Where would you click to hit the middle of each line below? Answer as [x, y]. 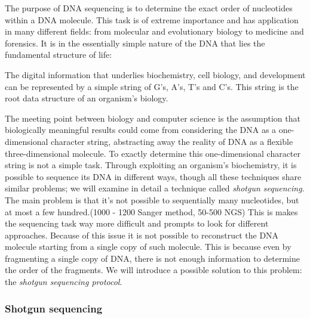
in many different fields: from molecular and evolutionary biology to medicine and [154, 31]
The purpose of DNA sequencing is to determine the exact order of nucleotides [149, 8]
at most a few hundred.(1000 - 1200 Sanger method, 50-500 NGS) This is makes [151, 211]
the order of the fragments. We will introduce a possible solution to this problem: [154, 270]
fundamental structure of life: [59, 55]
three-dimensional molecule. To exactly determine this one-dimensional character [153, 153]
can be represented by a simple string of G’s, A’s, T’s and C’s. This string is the [152, 86]
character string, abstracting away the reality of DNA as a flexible [172, 141]
